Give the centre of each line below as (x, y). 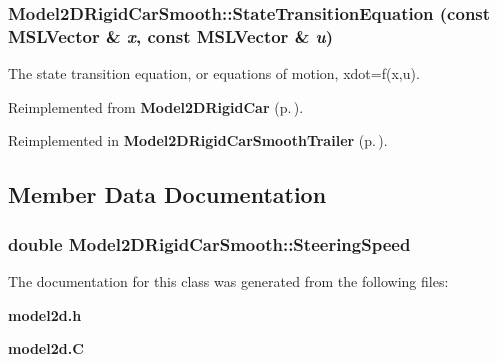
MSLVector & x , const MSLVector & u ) (171, 35)
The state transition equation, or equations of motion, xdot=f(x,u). (214, 73)
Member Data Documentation (167, 194)
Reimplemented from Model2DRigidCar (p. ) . (156, 106)
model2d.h (45, 314)
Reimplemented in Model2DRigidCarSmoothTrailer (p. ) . (198, 140)
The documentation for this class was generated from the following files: (228, 280)
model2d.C (46, 348)
